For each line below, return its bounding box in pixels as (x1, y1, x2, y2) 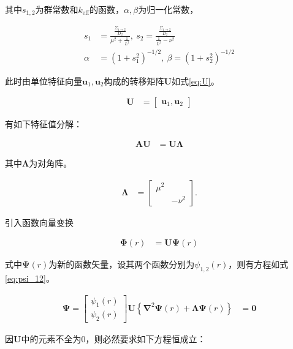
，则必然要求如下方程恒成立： (85, 332, 206, 345)
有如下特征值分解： (5, 118, 82, 130)
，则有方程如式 (228, 258, 289, 271)
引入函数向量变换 (5, 216, 74, 228)
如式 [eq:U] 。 (171, 74, 219, 87)
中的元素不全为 (21, 332, 82, 345)
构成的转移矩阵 (104, 74, 164, 87)
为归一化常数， (138, 3, 199, 15)
